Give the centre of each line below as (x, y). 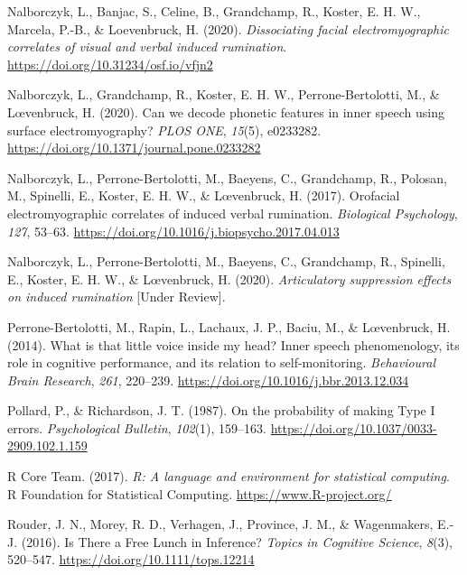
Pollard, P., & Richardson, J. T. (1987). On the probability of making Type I (221, 410)
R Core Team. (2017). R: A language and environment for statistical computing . (229, 476)
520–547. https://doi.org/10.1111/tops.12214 (131, 559)
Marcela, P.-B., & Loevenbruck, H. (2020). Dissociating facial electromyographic (228, 28)
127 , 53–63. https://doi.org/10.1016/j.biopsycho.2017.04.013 (173, 231)
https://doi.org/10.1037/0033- (354, 427)
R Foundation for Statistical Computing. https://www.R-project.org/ (200, 493)
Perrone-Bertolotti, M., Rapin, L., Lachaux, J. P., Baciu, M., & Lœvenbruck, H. (229, 326)
